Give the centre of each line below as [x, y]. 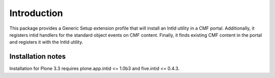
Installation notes [38, 57]
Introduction [36, 13]
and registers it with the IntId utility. [46, 42]
